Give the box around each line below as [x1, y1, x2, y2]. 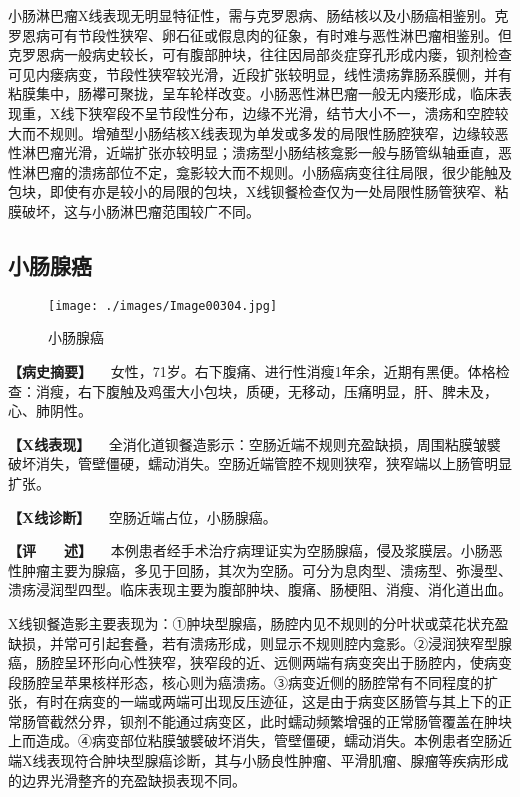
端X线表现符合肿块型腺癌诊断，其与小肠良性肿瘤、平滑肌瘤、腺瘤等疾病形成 [8, 750, 509, 771]
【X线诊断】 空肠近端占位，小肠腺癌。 [8, 506, 277, 527]
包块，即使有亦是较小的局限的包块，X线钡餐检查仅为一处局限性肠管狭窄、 [8, 181, 495, 202]
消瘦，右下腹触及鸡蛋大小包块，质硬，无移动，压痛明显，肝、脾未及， [35, 380, 498, 401]
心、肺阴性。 [8, 400, 92, 421]
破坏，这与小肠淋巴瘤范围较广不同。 [21, 200, 260, 221]
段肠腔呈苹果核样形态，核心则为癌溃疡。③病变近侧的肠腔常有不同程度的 [8, 671, 484, 692]
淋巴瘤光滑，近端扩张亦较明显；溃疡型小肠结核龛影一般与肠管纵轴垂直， [21, 142, 498, 163]
